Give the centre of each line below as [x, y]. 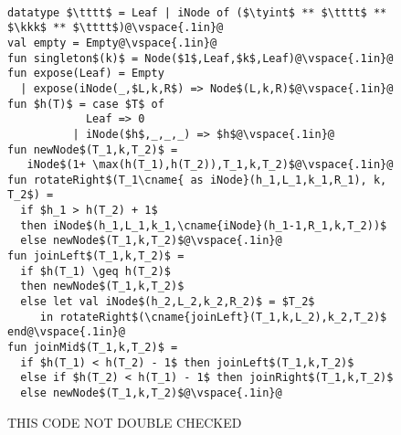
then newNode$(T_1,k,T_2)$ [102, 286]
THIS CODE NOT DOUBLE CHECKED [125, 422]
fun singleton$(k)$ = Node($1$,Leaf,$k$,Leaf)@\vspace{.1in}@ [200, 58]
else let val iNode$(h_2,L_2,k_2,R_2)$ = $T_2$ [168, 302]
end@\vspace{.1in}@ [66, 332]
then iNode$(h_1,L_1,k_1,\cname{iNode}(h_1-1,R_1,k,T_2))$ [204, 225]
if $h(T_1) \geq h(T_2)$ [95, 271]
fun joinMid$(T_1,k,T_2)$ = [93, 348]
